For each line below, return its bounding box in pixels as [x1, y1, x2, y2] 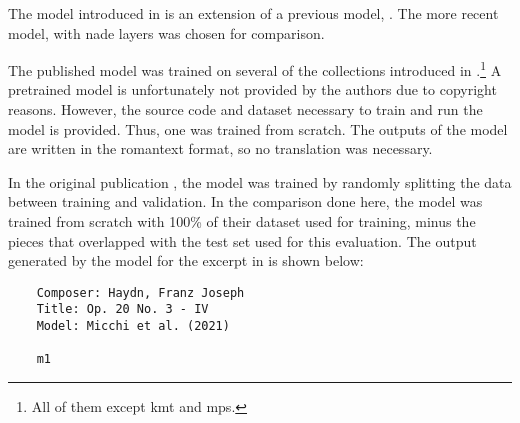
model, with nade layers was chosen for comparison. [8, 22, 325, 43]
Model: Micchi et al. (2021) [36, 319, 230, 334]
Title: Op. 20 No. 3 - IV [36, 302, 209, 317]
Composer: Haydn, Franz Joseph [36, 285, 245, 300]
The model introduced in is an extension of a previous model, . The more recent [8, 3, 499, 23]
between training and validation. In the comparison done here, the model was [8, 191, 483, 212]
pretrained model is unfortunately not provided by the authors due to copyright [8, 79, 497, 100]
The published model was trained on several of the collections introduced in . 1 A [8, 57, 502, 80]
